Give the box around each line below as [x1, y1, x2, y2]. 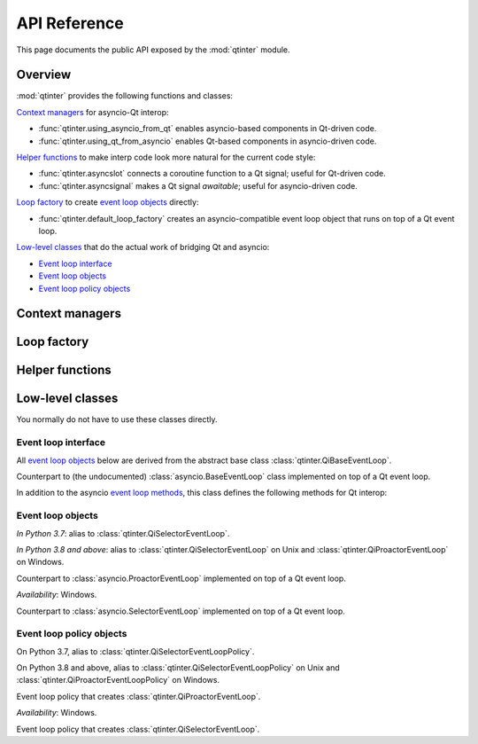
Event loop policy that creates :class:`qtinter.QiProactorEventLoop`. [16, 691, 261, 701]
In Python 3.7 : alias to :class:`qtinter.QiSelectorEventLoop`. [16, 528, 230, 538]
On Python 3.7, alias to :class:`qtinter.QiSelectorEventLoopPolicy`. [16, 646, 255, 656]
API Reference [16, 13, 124, 33]
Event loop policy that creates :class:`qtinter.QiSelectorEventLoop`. [16, 724, 260, 734]
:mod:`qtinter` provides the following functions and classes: [16, 90, 234, 101]
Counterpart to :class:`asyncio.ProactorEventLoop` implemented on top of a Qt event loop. [16, 573, 347, 583]
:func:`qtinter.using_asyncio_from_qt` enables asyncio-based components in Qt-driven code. [38, 123, 377, 134]
